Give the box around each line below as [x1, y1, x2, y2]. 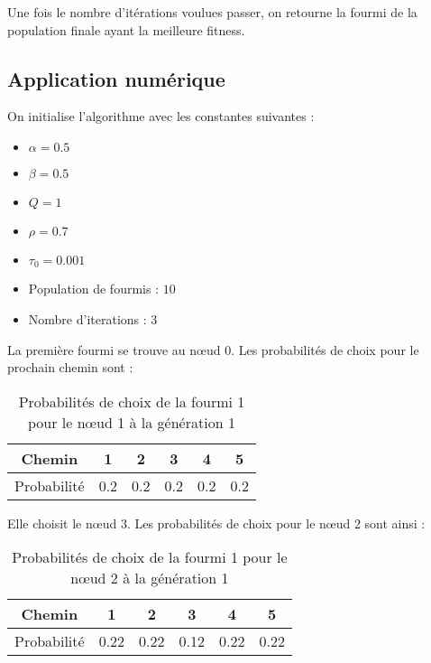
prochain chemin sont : [7, 358, 133, 377]
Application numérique [7, 64, 225, 92]
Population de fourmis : [28, 279, 160, 298]
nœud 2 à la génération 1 [70, 567, 229, 589]
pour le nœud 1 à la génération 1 [28, 411, 235, 433]
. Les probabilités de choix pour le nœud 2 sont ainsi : [126, 513, 426, 532]
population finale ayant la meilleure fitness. [7, 20, 245, 39]
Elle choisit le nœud [7, 513, 117, 532]
